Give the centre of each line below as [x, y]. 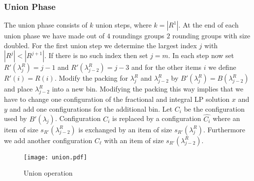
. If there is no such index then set [96, 55]
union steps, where [124, 25]
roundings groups [138, 36]
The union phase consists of [46, 25]
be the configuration [214, 108]
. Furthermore [224, 129]
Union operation [48, 173]
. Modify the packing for [91, 78]
